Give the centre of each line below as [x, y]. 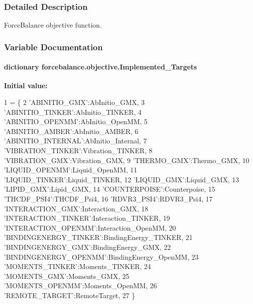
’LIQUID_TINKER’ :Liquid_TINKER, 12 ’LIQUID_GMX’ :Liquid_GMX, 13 [122, 179]
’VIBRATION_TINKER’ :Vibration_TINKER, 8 [78, 151]
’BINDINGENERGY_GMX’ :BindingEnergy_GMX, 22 [88, 247]
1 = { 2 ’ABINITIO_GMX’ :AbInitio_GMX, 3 [74, 102]
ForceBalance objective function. [53, 25]
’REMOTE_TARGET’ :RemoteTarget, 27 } [70, 295]
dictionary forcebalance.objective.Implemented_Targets [100, 67]
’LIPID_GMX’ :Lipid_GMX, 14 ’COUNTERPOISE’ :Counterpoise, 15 [110, 189]
